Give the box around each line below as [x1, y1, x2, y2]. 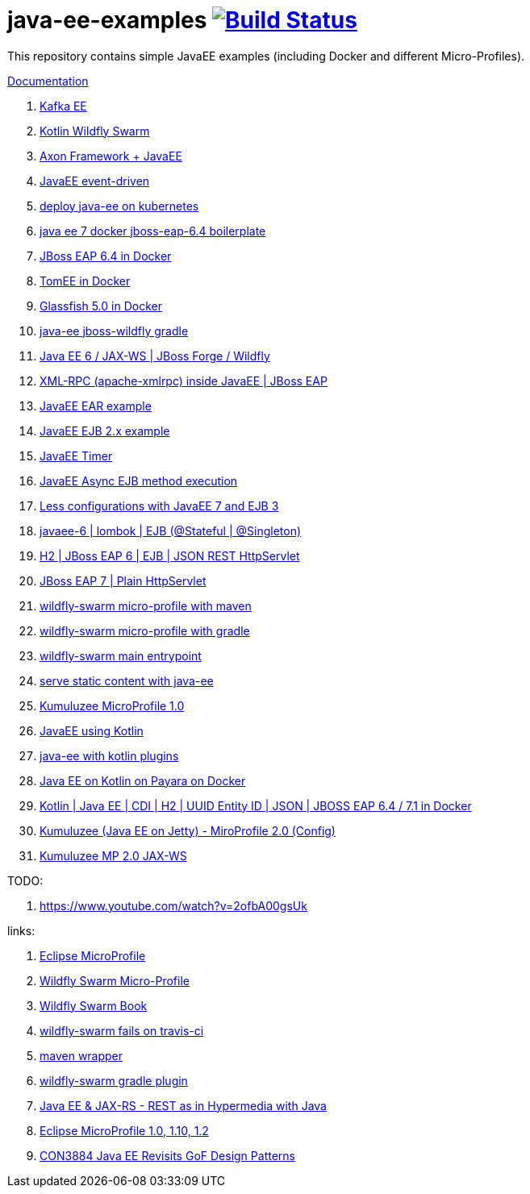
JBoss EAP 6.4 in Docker [40, 248, 172, 263]
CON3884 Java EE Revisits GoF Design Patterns [40, 1148, 295, 1163]
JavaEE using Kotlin [40, 723, 144, 738]
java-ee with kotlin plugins [40, 748, 179, 763]
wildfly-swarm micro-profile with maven [40, 598, 252, 613]
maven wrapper [40, 1048, 123, 1063]
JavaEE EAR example [40, 398, 152, 413]
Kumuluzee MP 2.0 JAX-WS [40, 848, 187, 863]
